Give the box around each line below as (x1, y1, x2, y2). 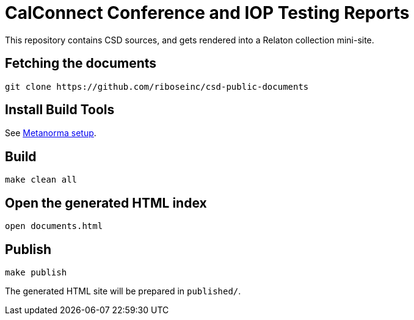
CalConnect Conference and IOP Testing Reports (5, 2, 410, 23)
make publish (5, 267, 67, 277)
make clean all (5, 175, 78, 185)
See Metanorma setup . (5, 128, 96, 139)
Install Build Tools (5, 102, 115, 118)
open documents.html (5, 221, 103, 231)
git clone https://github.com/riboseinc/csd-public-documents (5, 81, 309, 92)
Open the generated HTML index (5, 195, 207, 211)
